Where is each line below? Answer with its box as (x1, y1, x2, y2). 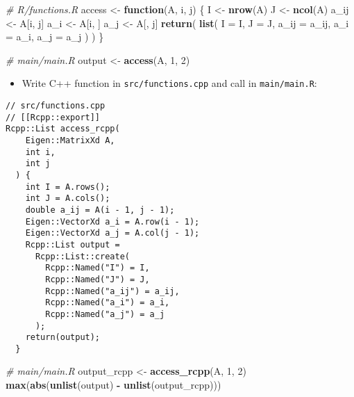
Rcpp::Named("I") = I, (45, 263, 150, 273)
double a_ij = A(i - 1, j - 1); (25, 204, 175, 215)
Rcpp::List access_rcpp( (6, 124, 120, 134)
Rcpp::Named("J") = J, (45, 274, 150, 284)
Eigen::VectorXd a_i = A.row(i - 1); (25, 216, 200, 227)
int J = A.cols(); (25, 193, 110, 204)
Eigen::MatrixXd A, (25, 136, 115, 145)
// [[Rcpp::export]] (6, 112, 101, 122)
